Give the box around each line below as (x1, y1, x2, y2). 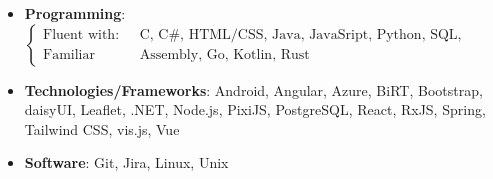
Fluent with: (43, 28, 120, 43)
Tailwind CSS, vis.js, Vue (24, 118, 180, 139)
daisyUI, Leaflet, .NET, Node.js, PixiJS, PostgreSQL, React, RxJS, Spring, (24, 99, 486, 120)
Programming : (24, 3, 126, 23)
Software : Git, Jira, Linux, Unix (24, 152, 229, 173)
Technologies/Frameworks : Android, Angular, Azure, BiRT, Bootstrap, (24, 79, 483, 100)
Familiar (43, 48, 95, 63)
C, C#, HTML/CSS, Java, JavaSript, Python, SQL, (139, 28, 462, 43)
